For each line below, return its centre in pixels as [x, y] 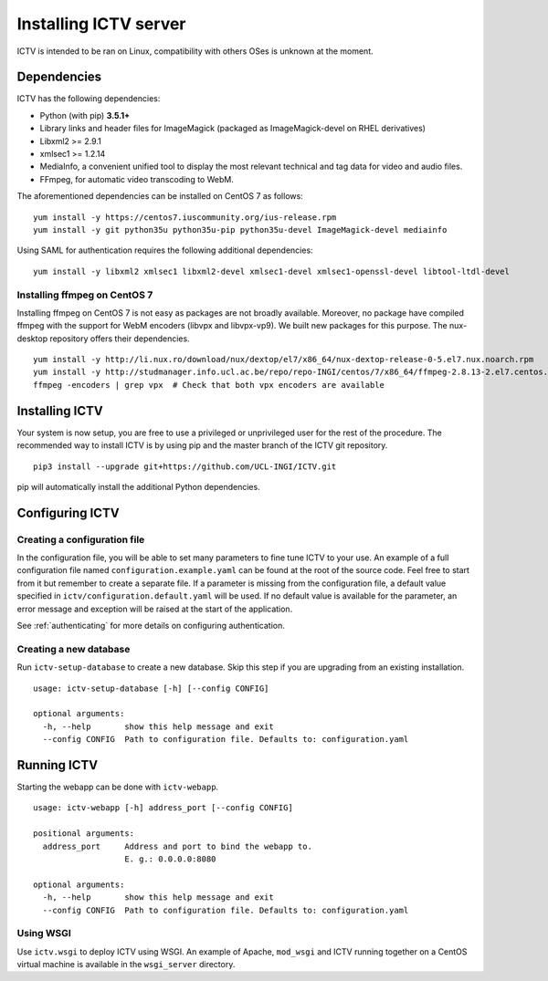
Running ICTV [58, 765]
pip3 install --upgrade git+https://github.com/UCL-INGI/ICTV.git [185, 466]
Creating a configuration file [81, 539]
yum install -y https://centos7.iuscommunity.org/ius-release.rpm [185, 217]
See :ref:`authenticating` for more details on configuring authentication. [151, 626]
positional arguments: [84, 834]
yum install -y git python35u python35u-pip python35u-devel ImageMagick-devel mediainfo [240, 230]
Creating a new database [74, 649]
